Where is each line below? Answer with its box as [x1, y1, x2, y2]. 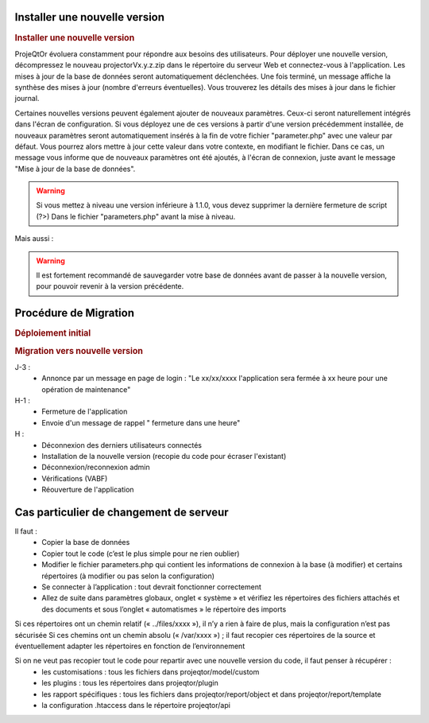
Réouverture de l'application [41, 485, 134, 495]
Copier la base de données [41, 538, 130, 547]
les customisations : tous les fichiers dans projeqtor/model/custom [41, 667, 260, 676]
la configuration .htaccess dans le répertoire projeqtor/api [41, 700, 230, 709]
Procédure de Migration [14, 306, 135, 320]
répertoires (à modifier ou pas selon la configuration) [41, 571, 214, 581]
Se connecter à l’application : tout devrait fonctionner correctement [41, 582, 262, 592]
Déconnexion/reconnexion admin [41, 462, 150, 472]
